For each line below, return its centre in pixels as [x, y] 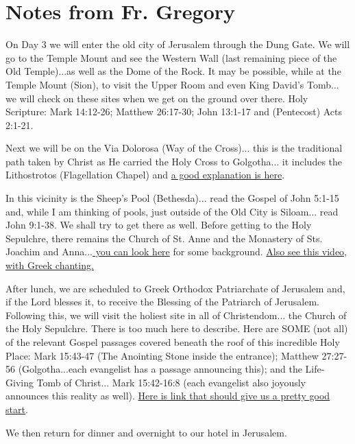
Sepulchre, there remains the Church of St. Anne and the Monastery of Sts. [164, 238]
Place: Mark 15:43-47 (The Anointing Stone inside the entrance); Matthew [162, 355]
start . [17, 409]
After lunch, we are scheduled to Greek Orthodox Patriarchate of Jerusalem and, [175, 288]
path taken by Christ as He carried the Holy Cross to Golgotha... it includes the [174, 161]
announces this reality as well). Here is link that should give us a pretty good [168, 396]
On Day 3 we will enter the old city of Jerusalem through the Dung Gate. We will [178, 44]
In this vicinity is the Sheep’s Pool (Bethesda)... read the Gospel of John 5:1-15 [172, 198]
